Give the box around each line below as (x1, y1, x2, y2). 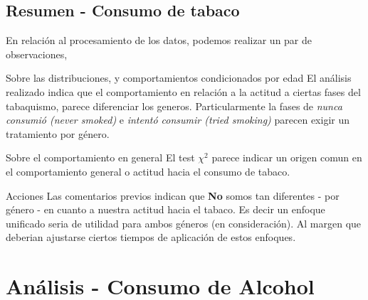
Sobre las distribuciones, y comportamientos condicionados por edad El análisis (6, 70, 352, 85)
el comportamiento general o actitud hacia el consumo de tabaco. (6, 164, 290, 178)
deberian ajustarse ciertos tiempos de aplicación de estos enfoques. (6, 230, 296, 245)
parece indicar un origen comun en (211, 150, 362, 165)
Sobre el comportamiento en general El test (6, 150, 195, 165)
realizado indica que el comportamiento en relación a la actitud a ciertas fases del (6, 84, 361, 99)
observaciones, (6, 46, 68, 61)
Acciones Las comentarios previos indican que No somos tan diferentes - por (6, 188, 340, 203)
